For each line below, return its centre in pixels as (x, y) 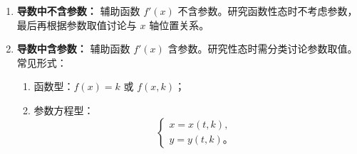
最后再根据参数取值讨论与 (77, 24)
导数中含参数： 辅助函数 (73, 49)
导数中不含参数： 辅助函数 (78, 11)
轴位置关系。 (179, 24)
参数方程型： (64, 110)
